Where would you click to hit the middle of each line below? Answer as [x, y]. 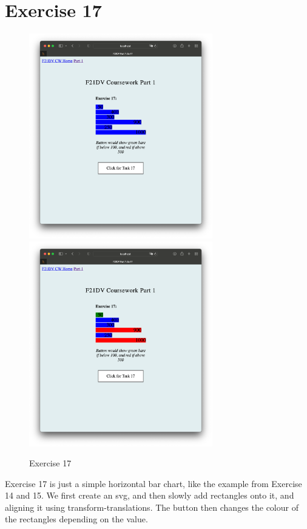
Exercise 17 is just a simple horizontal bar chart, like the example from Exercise [153, 483]
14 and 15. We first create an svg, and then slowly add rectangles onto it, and [150, 495]
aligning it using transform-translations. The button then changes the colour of [152, 507]
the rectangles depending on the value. [76, 519]
